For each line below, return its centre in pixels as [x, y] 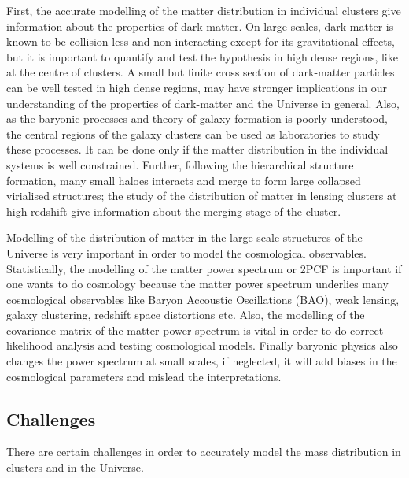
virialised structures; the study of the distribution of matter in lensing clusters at [202, 196]
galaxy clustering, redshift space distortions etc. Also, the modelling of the [186, 315]
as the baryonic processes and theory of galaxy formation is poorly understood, [197, 119]
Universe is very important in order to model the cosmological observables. [186, 252]
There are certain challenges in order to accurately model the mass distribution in [204, 452]
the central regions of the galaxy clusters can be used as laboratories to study [193, 133]
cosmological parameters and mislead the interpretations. [144, 376]
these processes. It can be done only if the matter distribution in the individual [197, 149]
